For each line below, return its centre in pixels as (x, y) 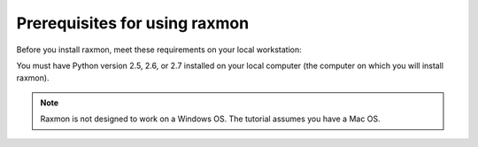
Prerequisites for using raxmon (133, 23)
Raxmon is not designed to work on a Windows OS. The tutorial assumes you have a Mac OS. (210, 119)
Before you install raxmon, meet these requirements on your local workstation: (159, 50)
